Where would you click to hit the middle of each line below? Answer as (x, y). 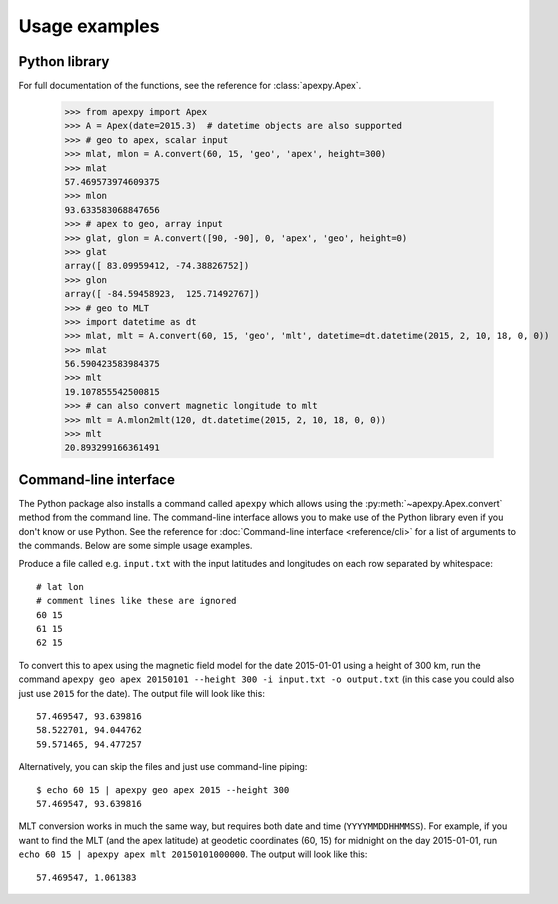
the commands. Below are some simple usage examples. (135, 546)
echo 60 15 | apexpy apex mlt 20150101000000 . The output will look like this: (193, 854)
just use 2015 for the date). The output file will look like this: (141, 693)
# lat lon (60, 586)
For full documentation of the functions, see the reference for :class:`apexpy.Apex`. (190, 86)
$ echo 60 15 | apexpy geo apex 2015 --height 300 (163, 789)
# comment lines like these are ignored (136, 601)
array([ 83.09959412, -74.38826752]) (157, 266)
